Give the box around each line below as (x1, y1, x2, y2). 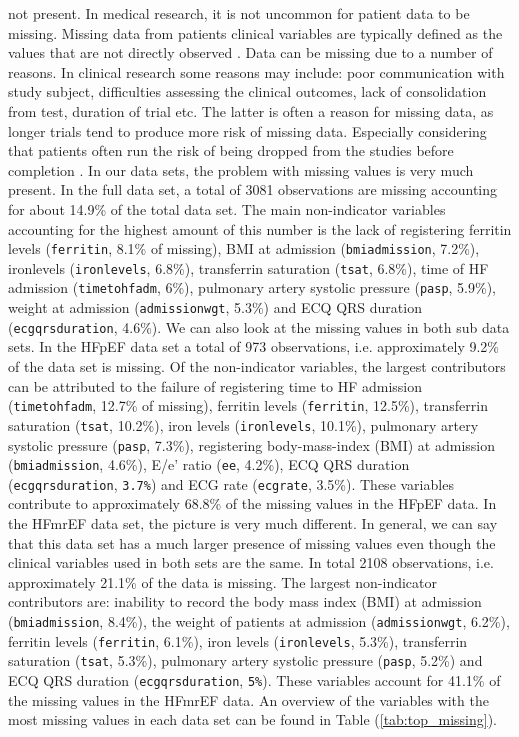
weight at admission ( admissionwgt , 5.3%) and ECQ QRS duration (8, 297, 422, 318)
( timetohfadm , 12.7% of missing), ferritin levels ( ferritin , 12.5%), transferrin (8, 395, 488, 416)
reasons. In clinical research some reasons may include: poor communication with (8, 61, 505, 82)
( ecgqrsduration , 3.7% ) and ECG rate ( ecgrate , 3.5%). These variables (8, 473, 454, 494)
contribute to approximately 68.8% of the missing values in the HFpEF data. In (8, 493, 497, 514)
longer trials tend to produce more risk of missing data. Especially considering (8, 120, 487, 141)
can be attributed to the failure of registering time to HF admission (8, 375, 422, 396)
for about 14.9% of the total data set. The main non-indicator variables (8, 198, 446, 219)
